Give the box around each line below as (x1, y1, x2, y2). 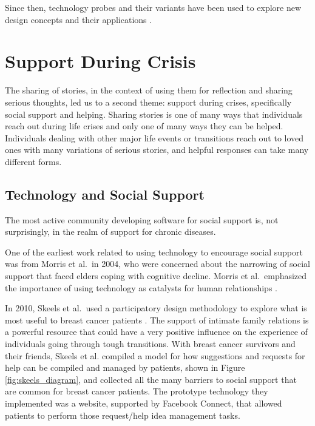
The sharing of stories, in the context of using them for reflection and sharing (5, 84, 293, 96)
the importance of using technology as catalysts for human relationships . (5, 281, 277, 294)
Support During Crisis (5, 49, 196, 73)
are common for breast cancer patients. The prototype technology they (5, 385, 268, 397)
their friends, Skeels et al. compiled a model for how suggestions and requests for (5, 349, 305, 362)
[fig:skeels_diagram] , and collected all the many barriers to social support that (5, 373, 297, 385)
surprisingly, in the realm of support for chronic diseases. (5, 225, 216, 238)
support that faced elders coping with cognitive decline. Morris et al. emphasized (5, 269, 307, 282)
